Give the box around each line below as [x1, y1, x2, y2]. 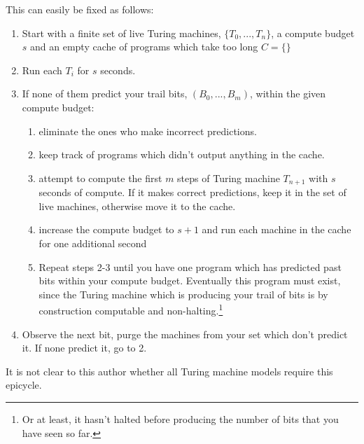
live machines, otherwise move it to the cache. [38, 198, 236, 213]
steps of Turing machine [177, 170, 280, 185]
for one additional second [38, 235, 147, 250]
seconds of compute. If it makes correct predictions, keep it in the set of [38, 185, 346, 200]
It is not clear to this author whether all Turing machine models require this [6, 363, 333, 378]
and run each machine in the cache [202, 222, 351, 237]
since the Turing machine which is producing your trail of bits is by [38, 286, 328, 301]
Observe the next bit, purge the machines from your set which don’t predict [22, 326, 348, 341]
